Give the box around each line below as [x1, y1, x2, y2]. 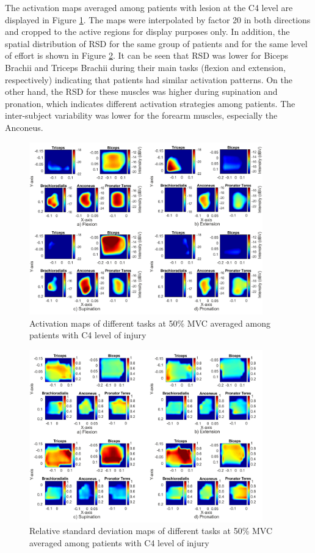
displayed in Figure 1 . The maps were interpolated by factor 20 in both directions [5, 13, 311, 26]
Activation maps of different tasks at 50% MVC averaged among [29, 316, 270, 329]
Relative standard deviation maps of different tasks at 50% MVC [29, 524, 273, 537]
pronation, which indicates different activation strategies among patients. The [5, 97, 295, 109]
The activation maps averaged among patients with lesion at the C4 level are [5, 1, 293, 13]
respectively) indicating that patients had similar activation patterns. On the [5, 73, 293, 86]
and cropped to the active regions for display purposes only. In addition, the [5, 25, 290, 38]
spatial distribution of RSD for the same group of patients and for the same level [5, 37, 308, 50]
